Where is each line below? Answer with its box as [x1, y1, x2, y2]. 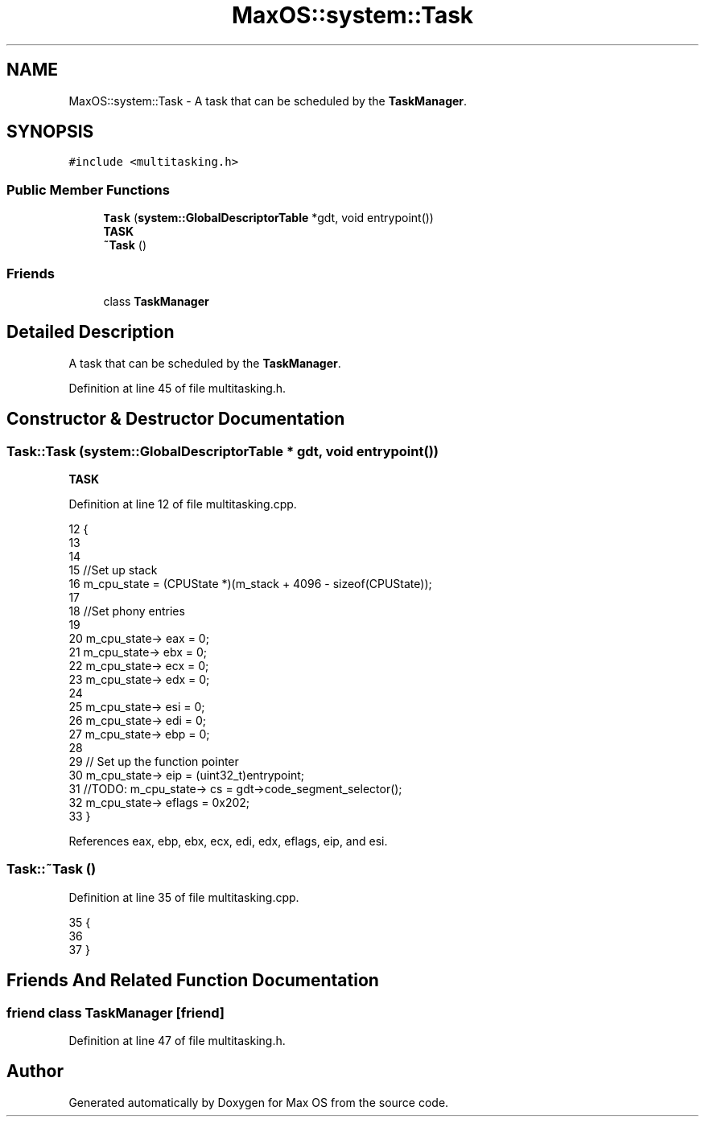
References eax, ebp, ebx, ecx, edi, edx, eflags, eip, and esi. [68, 834, 388, 848]
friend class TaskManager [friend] [6, 1004, 225, 1021]
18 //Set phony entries [68, 604, 185, 618]
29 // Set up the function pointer [68, 755, 239, 768]
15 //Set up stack [68, 563, 158, 577]
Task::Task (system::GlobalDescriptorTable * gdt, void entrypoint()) [6, 442, 439, 459]
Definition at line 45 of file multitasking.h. [68, 381, 287, 395]
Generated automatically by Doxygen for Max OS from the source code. [68, 1095, 449, 1109]
